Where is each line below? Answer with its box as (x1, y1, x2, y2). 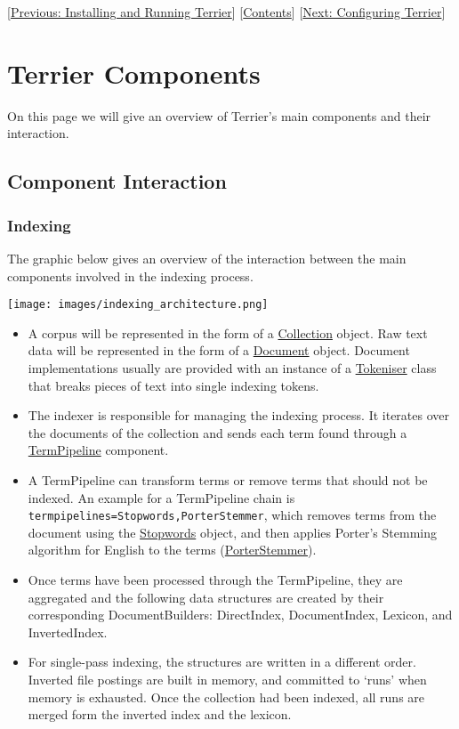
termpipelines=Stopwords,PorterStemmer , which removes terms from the (28, 506, 437, 524)
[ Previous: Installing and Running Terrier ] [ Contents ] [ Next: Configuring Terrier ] (7, 3, 446, 20)
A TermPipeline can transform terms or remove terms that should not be (28, 470, 428, 489)
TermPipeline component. (28, 441, 169, 459)
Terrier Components (7, 54, 261, 91)
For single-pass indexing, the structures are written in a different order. (28, 652, 416, 671)
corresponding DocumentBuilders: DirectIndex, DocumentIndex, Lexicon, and (28, 605, 453, 624)
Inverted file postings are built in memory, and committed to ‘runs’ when (28, 669, 427, 688)
